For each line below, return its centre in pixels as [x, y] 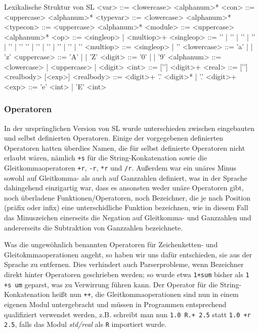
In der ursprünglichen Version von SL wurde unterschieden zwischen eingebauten [129, 128]
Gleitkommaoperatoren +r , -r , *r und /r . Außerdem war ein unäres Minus [120, 168]
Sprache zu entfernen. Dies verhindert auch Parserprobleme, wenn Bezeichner [124, 264]
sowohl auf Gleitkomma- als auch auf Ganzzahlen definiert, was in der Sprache [126, 177]
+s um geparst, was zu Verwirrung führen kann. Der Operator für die [111, 284]
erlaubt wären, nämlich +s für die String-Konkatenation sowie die [106, 158]
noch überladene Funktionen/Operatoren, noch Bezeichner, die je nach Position [127, 197]
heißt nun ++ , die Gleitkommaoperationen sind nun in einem [145, 294]
